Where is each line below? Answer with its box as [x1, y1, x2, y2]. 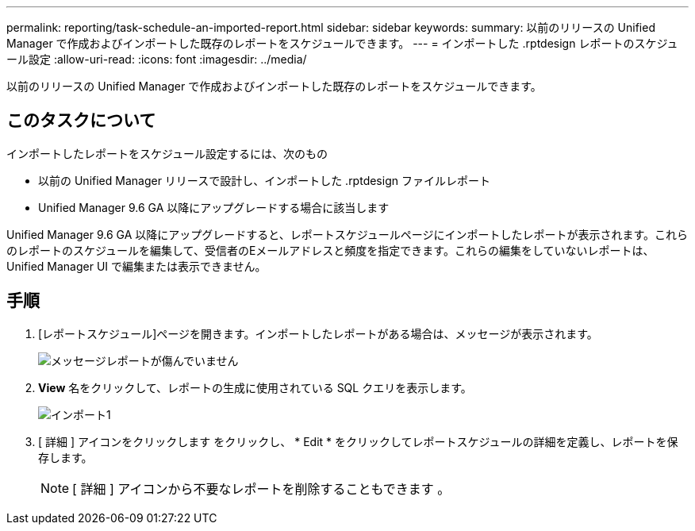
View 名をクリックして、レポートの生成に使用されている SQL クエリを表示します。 [38, 380, 472, 394]
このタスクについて [6, 110, 156, 131]
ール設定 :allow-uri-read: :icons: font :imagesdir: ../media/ [6, 52, 307, 66]
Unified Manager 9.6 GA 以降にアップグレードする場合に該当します [38, 200, 390, 214]
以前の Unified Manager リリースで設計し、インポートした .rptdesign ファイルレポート [38, 173, 490, 187]
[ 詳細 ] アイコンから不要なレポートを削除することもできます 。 [72, 480, 451, 497]
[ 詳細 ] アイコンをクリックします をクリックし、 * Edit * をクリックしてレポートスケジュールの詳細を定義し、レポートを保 [38, 434, 678, 448]
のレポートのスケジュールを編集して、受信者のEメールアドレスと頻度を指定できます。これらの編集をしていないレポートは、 [6, 243, 655, 257]
